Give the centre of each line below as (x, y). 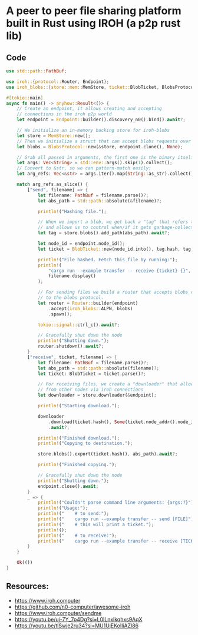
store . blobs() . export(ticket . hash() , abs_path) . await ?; (108, 454)
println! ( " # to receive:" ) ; (77, 536)
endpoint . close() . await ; (68, 486)
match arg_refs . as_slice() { (52, 184)
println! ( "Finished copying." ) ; (77, 465)
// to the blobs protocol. (71, 298)
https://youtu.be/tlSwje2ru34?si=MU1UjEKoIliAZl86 (77, 626)
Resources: (27, 586)
